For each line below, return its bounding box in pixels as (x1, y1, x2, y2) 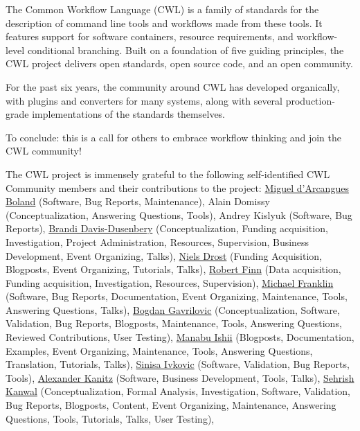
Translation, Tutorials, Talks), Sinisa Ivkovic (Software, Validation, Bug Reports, (6, 357, 350, 371)
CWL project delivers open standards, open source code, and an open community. (6, 56, 353, 71)
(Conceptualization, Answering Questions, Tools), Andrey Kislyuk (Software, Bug (6, 207, 352, 222)
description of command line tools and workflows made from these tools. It (6, 15, 323, 30)
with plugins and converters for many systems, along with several (6, 93, 282, 107)
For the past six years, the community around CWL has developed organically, (6, 79, 340, 94)
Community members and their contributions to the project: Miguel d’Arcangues (6, 180, 349, 195)
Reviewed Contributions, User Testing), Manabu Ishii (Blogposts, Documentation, (6, 330, 354, 344)
